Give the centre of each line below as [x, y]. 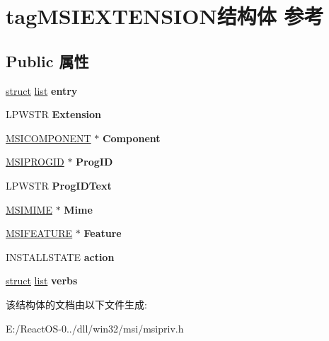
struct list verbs [42, 281]
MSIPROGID [35, 162]
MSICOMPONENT [48, 138]
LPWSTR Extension [54, 114]
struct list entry [42, 90]
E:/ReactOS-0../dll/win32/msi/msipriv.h [95, 328]
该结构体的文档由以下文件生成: [76, 304]
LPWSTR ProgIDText [59, 185]
